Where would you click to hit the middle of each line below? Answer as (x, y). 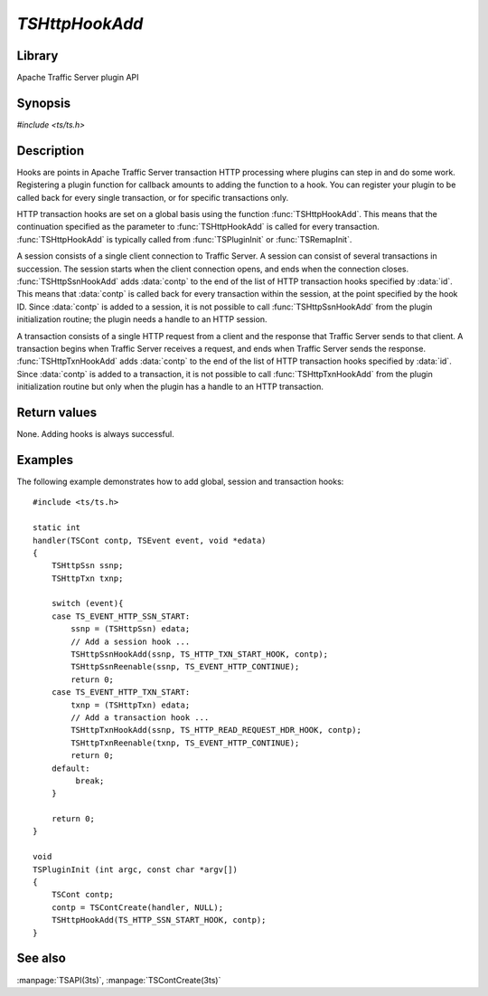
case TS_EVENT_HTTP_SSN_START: (121, 616)
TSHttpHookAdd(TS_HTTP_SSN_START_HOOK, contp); (159, 920)
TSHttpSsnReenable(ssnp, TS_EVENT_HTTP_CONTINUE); (185, 667)
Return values (57, 412)
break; (90, 781)
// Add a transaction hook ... (140, 717)
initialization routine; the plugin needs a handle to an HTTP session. (142, 319)
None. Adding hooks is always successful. (96, 434)
